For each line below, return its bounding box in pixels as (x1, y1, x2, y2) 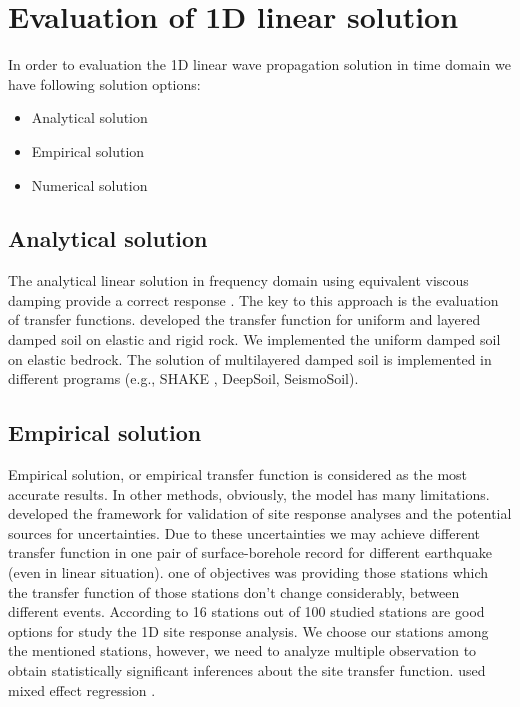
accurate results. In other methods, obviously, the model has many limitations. (8, 483, 490, 504)
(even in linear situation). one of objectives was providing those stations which (8, 562, 489, 583)
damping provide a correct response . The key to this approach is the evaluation (8, 289, 499, 310)
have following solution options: (8, 73, 201, 94)
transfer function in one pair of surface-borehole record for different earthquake (8, 542, 492, 563)
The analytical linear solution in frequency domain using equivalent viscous (8, 270, 469, 291)
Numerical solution (31, 174, 148, 195)
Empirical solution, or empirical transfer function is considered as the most (8, 464, 468, 485)
